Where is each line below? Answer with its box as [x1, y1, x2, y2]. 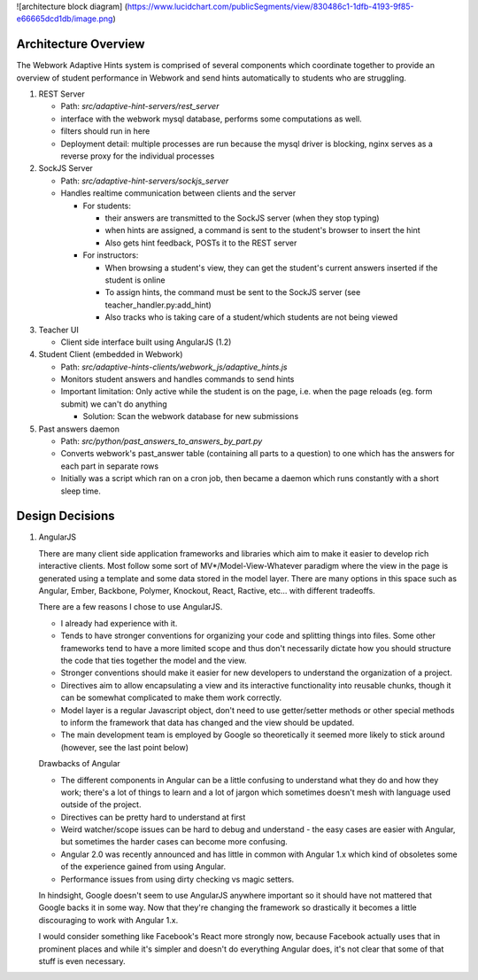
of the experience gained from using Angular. [60, 861, 226, 872]
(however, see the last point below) [60, 742, 189, 752]
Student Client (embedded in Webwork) [38, 349, 183, 360]
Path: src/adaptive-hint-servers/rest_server [60, 101, 220, 112]
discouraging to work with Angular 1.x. [38, 914, 179, 925]
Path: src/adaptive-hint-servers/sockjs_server [60, 175, 229, 186]
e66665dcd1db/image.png [16, 13, 113, 24]
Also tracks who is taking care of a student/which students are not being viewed [104, 312, 398, 323]
